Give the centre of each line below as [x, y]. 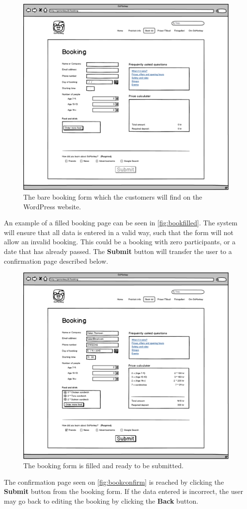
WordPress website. [52, 206]
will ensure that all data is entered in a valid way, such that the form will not [119, 232]
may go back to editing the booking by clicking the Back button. [101, 501]
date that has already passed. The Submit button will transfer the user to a [118, 251]
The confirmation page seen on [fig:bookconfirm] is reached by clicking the [114, 482]
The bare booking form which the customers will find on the [113, 197]
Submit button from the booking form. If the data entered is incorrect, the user [123, 491]
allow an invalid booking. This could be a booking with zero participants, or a [120, 242]
